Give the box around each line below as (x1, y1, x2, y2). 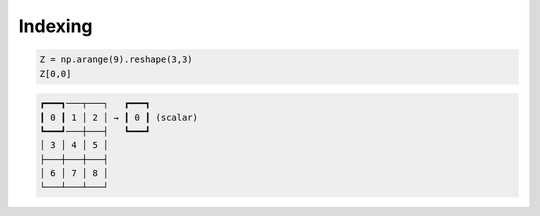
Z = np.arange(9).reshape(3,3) (39, 54, 194, 65)
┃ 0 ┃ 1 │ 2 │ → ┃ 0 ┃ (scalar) (39, 111, 199, 123)
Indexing (18, 15, 94, 37)
